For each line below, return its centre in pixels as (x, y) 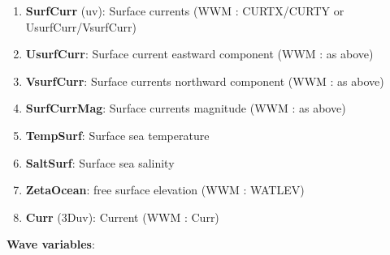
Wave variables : (51, 244)
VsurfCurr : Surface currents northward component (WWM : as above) (205, 81)
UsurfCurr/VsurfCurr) (81, 26)
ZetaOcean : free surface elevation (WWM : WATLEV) (165, 190)
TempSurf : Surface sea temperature (117, 135)
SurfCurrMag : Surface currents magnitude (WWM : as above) (186, 108)
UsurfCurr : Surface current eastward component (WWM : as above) (199, 54)
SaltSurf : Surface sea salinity (100, 162)
